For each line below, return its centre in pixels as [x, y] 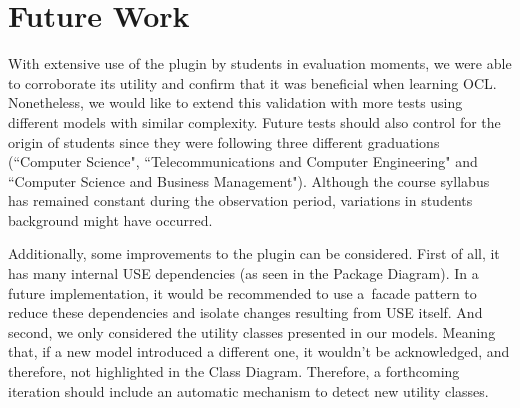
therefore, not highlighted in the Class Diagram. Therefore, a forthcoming [234, 371]
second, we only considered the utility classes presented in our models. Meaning [252, 331]
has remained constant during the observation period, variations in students [240, 200]
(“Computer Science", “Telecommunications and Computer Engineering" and [243, 161]
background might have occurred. [110, 219]
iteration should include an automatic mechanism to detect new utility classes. [248, 390]
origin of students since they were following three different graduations [224, 141]
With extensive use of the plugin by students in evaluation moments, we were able [260, 63]
